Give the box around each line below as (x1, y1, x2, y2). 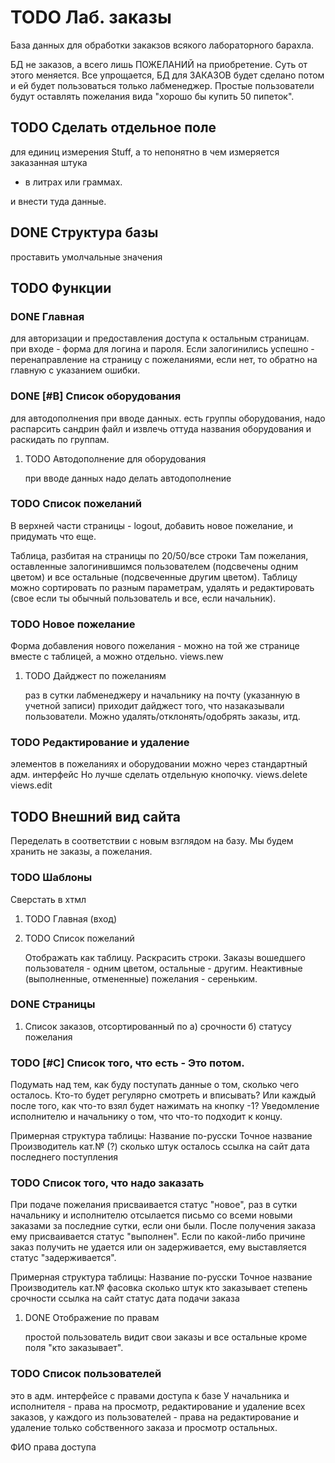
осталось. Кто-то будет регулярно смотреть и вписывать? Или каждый (10, 1089, 317, 1101)
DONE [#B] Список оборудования (10, 389, 182, 403)
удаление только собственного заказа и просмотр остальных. (10, 1421, 278, 1433)
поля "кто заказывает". (24, 1342, 124, 1354)
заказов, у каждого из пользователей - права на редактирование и (10, 1411, 299, 1423)
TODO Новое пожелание (10, 617, 136, 631)
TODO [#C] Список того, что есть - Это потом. (10, 1056, 245, 1070)
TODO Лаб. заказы (10, 6, 172, 29)
